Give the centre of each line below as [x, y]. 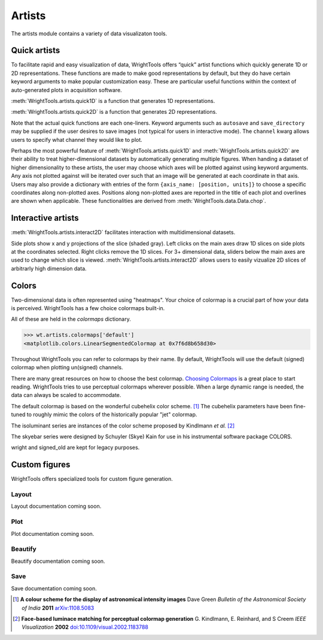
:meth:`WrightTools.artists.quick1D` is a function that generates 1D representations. [113, 101]
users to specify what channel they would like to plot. [77, 139]
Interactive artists [45, 218]
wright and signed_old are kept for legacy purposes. [75, 448]
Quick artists [36, 51]
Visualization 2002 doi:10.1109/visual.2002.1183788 [85, 627]
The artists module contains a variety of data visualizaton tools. [89, 34]
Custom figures [41, 465]
